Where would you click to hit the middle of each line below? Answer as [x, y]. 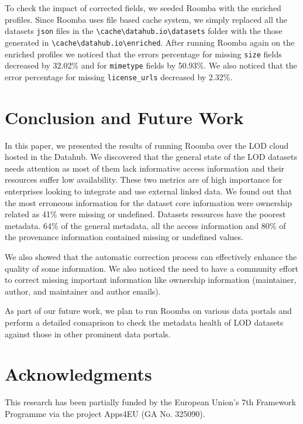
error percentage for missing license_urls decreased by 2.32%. [119, 76]
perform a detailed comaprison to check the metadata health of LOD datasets [144, 322]
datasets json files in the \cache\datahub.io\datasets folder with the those [144, 31]
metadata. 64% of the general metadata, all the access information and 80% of [145, 225]
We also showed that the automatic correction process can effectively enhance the [151, 256]
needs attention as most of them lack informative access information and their [145, 168]
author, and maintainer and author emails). [83, 291]
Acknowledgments [78, 374]
